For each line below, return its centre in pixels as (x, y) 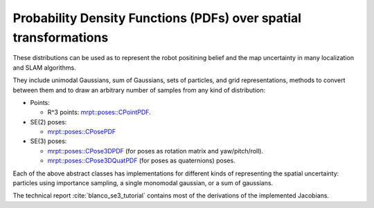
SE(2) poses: (48, 122)
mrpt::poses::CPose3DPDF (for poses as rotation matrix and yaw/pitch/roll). (155, 151)
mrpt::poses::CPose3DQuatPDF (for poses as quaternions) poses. (141, 161)
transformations (61, 37)
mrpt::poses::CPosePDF (82, 132)
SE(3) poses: (48, 141)
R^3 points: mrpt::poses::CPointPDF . (99, 112)
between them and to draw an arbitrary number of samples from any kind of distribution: (139, 90)
